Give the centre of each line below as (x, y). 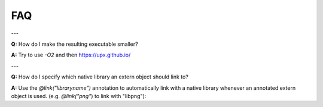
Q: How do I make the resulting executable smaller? (74, 44)
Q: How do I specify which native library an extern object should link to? (100, 77)
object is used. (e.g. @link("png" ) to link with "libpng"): (79, 96)
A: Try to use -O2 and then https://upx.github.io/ (71, 55)
